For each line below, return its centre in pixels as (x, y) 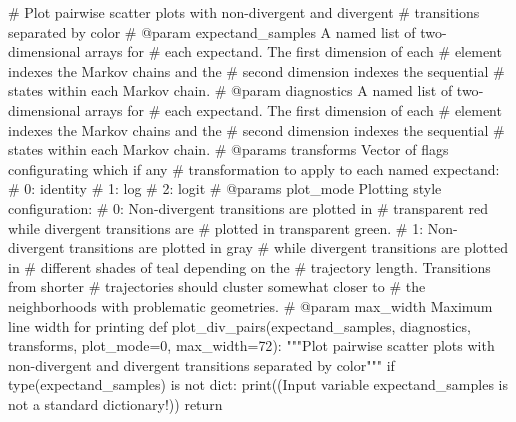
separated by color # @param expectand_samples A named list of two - (227, 31)
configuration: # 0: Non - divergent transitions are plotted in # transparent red (248, 207)
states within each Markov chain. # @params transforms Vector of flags (228, 149)
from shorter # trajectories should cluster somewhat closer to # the (217, 286)
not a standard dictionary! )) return (115, 403)
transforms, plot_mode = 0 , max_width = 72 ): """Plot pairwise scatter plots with (251, 345)
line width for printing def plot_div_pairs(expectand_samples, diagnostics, (239, 325)
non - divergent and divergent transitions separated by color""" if (201, 364)
